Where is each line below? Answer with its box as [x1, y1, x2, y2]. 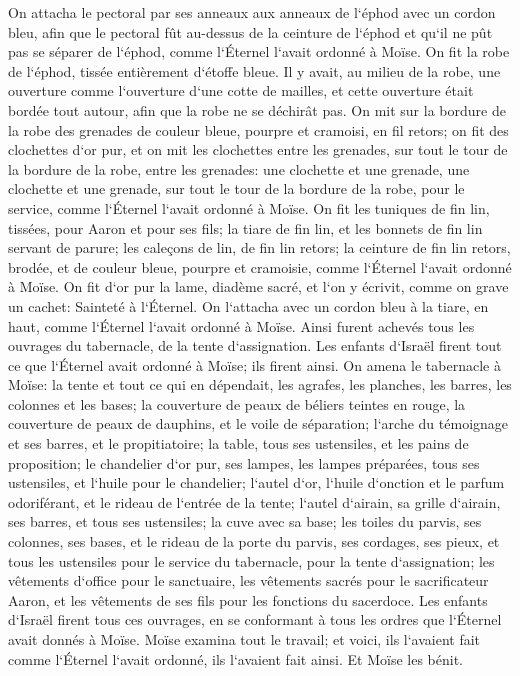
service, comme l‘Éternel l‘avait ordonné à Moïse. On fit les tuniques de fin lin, [8, 197, 490, 218]
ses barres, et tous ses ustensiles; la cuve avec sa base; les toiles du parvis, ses [8, 511, 482, 532]
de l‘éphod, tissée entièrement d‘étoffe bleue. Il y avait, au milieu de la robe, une [8, 60, 501, 81]
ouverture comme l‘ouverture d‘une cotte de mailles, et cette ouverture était [8, 80, 474, 101]
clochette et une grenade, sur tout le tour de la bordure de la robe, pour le [8, 178, 465, 199]
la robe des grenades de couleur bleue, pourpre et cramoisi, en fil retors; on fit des [8, 119, 509, 140]
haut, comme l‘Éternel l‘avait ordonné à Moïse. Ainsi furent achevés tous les [8, 315, 475, 336]
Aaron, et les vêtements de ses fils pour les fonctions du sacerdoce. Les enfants [8, 589, 488, 610]
